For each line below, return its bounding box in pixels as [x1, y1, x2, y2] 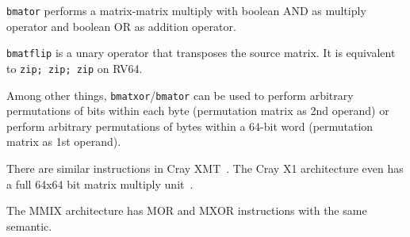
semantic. [6, 217, 52, 234]
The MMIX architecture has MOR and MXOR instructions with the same [6, 202, 367, 219]
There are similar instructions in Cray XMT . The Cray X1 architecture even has [6, 160, 404, 176]
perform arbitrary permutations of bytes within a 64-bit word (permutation [6, 117, 374, 134]
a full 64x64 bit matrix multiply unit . [6, 175, 194, 192]
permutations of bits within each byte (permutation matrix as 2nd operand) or [6, 102, 389, 119]
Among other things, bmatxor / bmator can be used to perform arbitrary [6, 86, 354, 103]
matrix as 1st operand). [6, 133, 121, 150]
